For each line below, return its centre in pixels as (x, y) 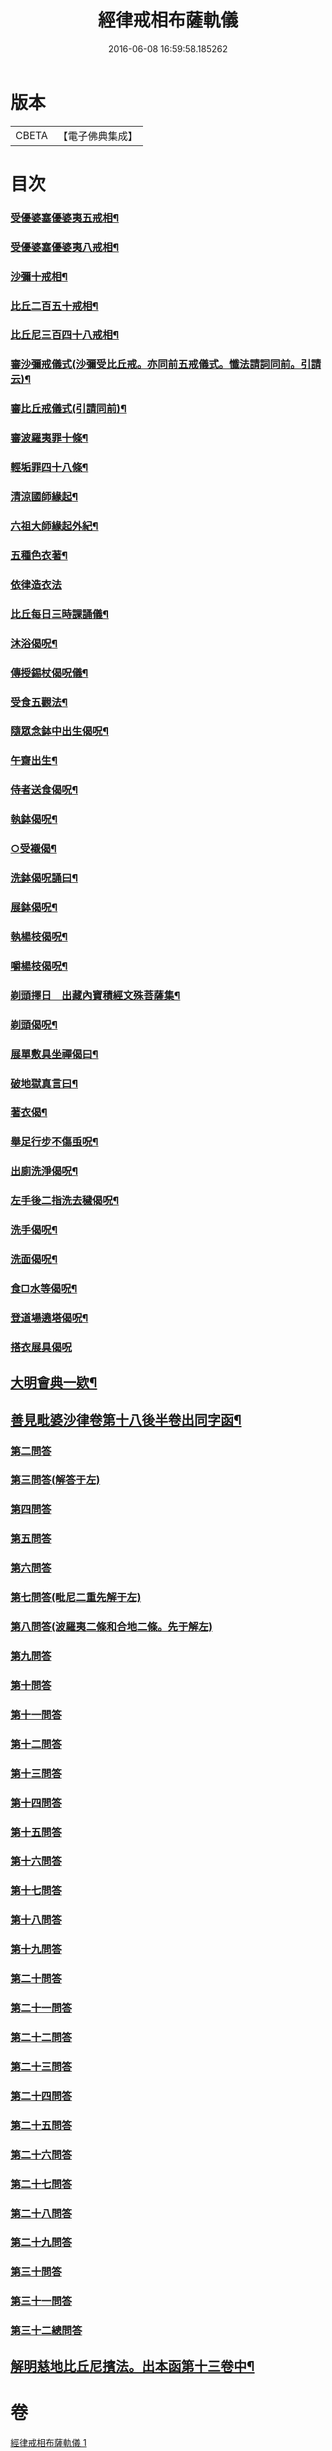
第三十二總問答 (46, 2331)
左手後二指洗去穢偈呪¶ (65, 1201)
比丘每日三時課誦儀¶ (60, 614)
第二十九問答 (41, 2243)
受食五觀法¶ (39, 702)
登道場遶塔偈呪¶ (49, 1318)
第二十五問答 (41, 2125)
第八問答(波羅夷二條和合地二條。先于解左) (111, 1627)
